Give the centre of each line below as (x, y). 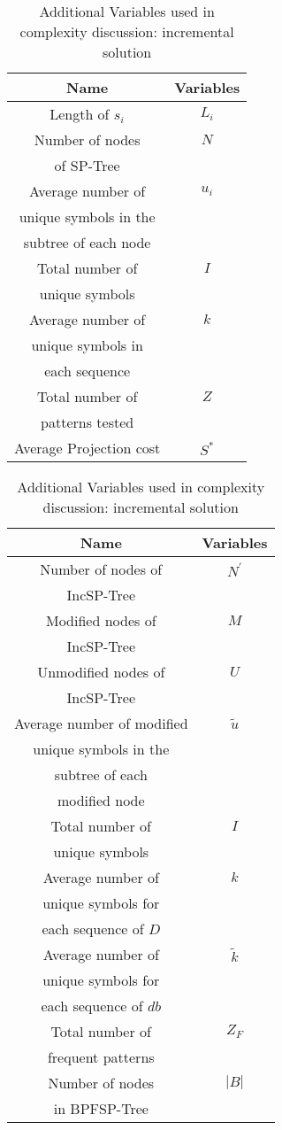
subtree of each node (87, 242)
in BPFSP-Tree (101, 1108)
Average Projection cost (88, 448)
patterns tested (88, 422)
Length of (80, 114)
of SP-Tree (87, 165)
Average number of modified (101, 723)
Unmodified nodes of (101, 672)
